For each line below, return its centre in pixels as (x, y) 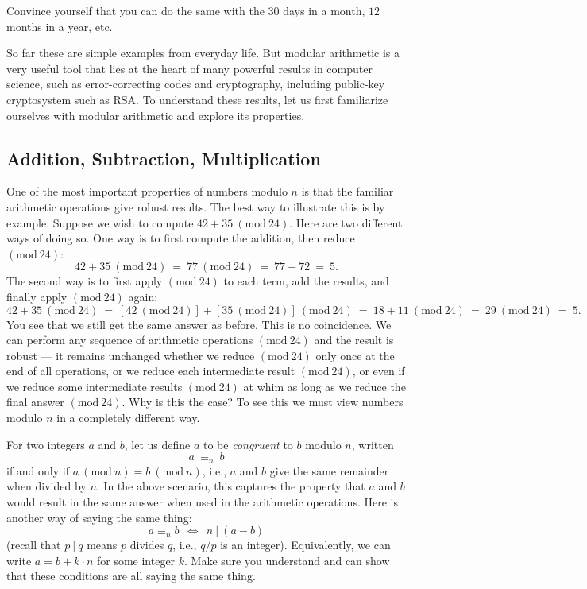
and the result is (354, 340)
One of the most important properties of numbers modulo (147, 191)
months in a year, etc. (60, 26)
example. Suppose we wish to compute (100, 222)
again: (143, 296)
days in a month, (324, 10)
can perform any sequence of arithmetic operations (130, 340)
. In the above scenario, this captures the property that (231, 486)
